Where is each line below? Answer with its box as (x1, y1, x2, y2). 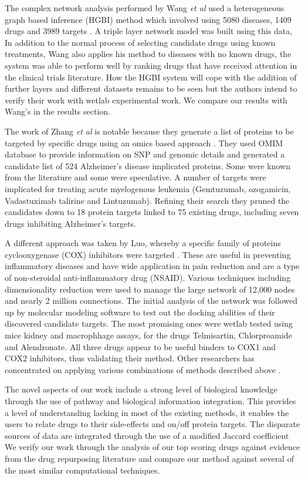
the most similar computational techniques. (5, 464, 160, 476)
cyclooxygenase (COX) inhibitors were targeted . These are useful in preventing (5, 248, 291, 260)
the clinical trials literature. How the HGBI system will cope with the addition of (5, 71, 297, 83)
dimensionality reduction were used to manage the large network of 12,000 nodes (5, 283, 295, 295)
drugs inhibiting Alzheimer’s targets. (5, 217, 136, 229)
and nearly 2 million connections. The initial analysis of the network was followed (5, 294, 297, 307)
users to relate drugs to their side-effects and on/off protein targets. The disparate (5, 418, 300, 430)
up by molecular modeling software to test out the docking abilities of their (5, 306, 275, 318)
